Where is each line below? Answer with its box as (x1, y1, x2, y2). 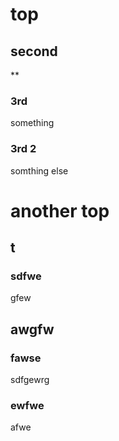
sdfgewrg (10, 374, 50, 386)
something (10, 117, 55, 129)
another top (10, 199, 110, 222)
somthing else (10, 164, 69, 177)
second (10, 43, 58, 60)
